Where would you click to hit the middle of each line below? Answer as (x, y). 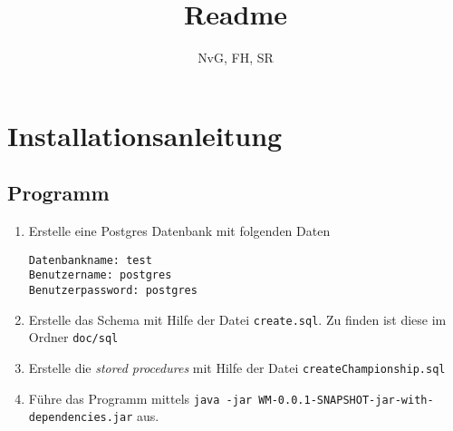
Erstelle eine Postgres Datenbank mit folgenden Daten (179, 231)
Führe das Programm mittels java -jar (140, 398)
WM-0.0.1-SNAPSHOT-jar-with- (346, 400)
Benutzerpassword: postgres (113, 291)
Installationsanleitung (145, 135)
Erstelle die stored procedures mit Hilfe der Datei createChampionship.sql (237, 367)
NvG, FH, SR (236, 58)
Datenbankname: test (90, 260)
